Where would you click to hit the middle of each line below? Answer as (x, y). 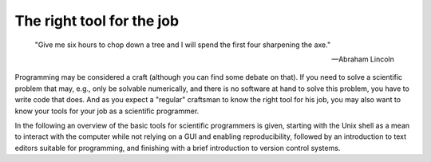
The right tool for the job (97, 21)
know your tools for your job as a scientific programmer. (107, 111)
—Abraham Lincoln (363, 59)
